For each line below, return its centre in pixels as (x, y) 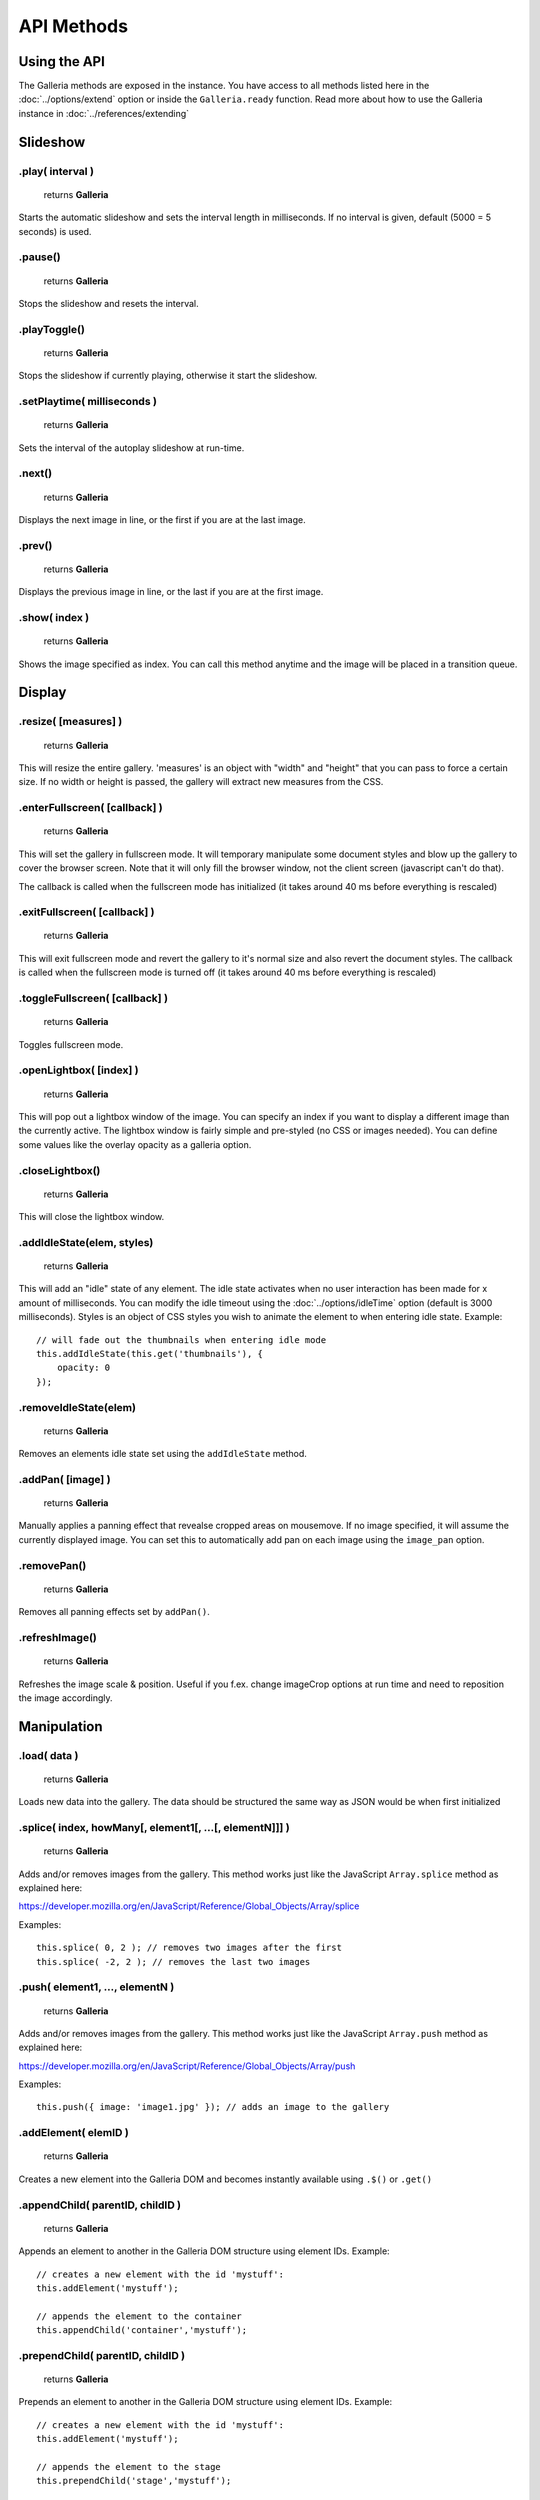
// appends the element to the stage (129, 2467)
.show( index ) (54, 618)
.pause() (39, 257)
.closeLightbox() (59, 1170)
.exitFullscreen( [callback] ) (86, 912)
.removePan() (52, 1565)
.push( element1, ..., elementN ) (96, 1987)
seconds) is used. (55, 231)
